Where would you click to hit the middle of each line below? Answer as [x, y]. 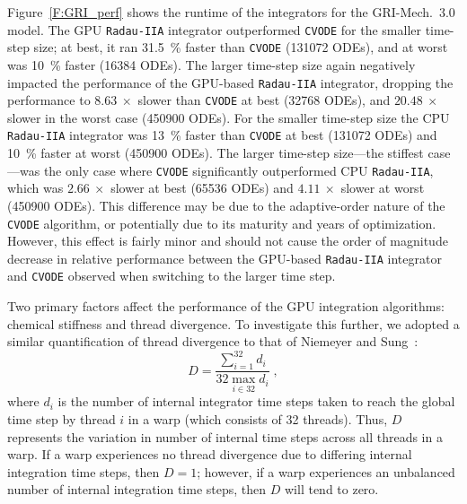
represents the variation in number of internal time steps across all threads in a [225, 436]
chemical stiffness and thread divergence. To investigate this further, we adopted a [233, 323]
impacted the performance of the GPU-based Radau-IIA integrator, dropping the [230, 82]
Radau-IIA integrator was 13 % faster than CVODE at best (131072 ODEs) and [222, 135]
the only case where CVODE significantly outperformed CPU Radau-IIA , [238, 170]
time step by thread [62, 418]
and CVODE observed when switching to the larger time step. [172, 276]
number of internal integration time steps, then [137, 489]
